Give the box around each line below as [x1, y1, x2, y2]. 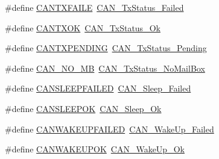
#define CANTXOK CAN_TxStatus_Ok [5, 21, 160, 34]
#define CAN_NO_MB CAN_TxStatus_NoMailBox [5, 61, 205, 74]
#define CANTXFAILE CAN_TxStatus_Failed [5, 1, 184, 13]
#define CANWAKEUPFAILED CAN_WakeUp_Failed [5, 122, 214, 135]
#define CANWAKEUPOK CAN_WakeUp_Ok [5, 143, 185, 155]
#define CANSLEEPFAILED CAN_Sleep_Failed [5, 82, 191, 95]
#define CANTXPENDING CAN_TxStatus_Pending [5, 42, 207, 54]
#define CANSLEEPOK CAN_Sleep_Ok [5, 102, 162, 114]
